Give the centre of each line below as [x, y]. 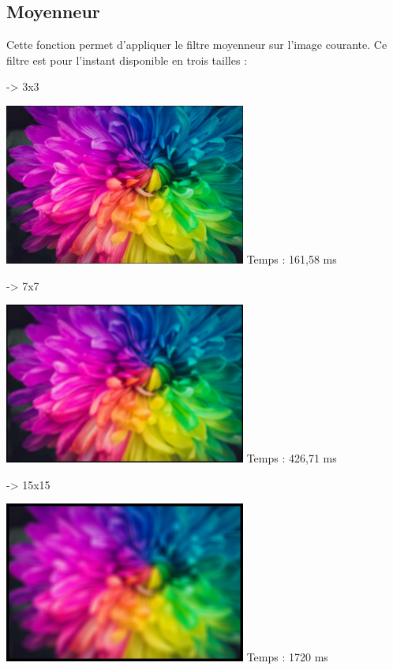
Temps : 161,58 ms [292, 258]
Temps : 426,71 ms [292, 458]
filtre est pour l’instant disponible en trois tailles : [127, 60]
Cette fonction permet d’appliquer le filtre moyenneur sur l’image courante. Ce [197, 45]
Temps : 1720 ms [287, 657]
